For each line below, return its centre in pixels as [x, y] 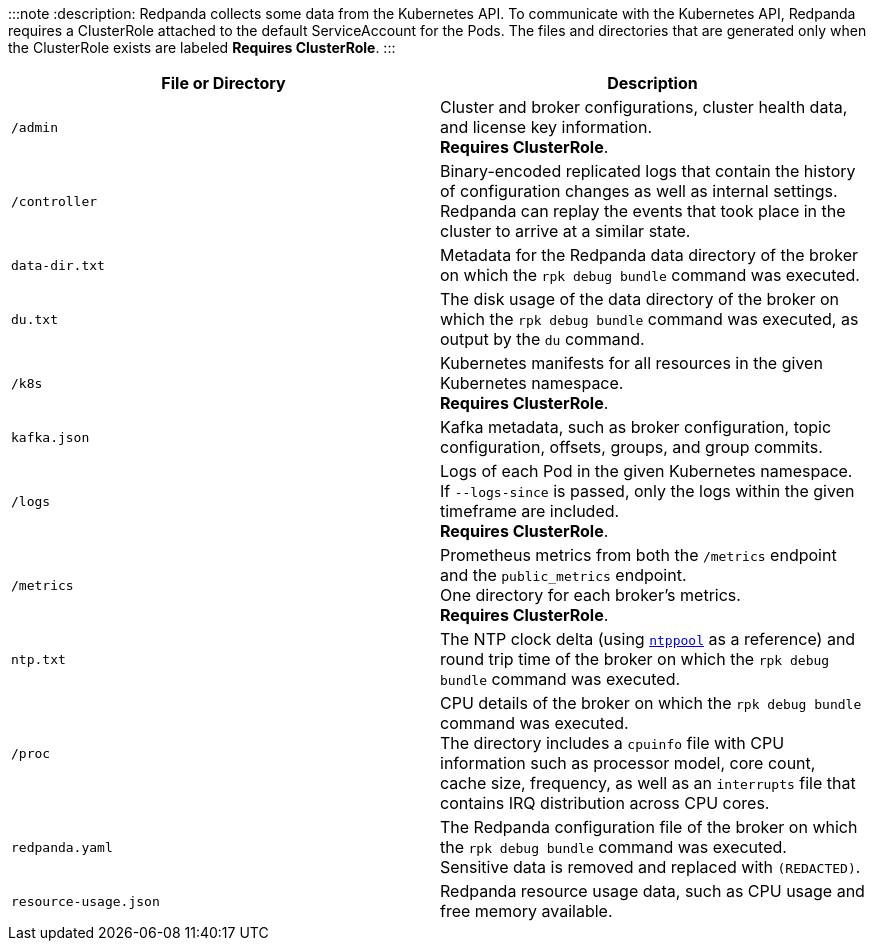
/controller [54, 201]
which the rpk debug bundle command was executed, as [649, 319]
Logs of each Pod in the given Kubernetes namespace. [646, 471]
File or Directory [223, 83]
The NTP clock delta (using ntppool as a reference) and [648, 639]
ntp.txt [38, 659]
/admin [34, 127]
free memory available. [526, 911]
